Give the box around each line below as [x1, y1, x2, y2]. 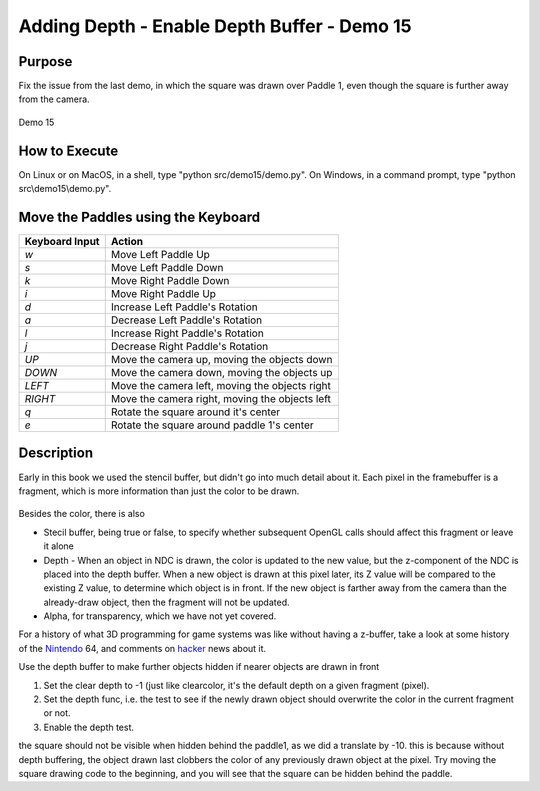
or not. [43, 707, 71, 719]
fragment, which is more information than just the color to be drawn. [18, 485, 300, 497]
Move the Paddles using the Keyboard [18, 208, 261, 225]
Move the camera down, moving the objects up [110, 366, 333, 380]
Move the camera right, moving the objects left [110, 392, 332, 406]
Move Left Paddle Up [110, 248, 210, 262]
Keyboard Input [24, 235, 100, 249]
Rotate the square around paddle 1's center [110, 418, 314, 432]
